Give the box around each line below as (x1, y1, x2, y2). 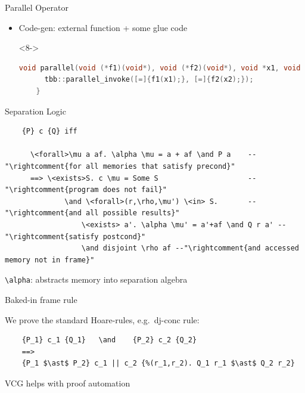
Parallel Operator (5, 1, 69, 13)
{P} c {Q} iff (21, 127, 77, 136)
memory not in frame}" (5, 255, 95, 264)
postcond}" (102, 232, 146, 241)
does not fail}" (102, 185, 167, 194)
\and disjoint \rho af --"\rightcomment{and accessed (81, 244, 299, 253)
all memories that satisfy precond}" (86, 162, 235, 171)
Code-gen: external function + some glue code (18, 21, 188, 33)
